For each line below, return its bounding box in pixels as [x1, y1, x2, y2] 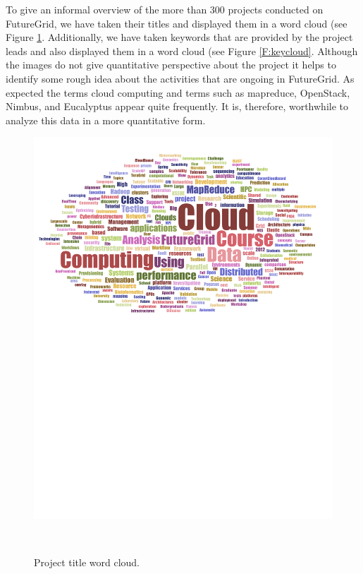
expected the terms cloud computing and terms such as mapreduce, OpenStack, [6, 85, 350, 100]
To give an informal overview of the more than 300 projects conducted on [6, 2, 324, 16]
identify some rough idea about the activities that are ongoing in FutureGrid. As [6, 71, 355, 85]
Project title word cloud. [34, 555, 140, 570]
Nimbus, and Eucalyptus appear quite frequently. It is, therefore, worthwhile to [6, 99, 349, 114]
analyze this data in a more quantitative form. [6, 112, 206, 127]
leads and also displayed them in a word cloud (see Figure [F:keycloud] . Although [6, 43, 358, 58]
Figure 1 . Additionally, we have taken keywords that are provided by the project [6, 30, 353, 44]
